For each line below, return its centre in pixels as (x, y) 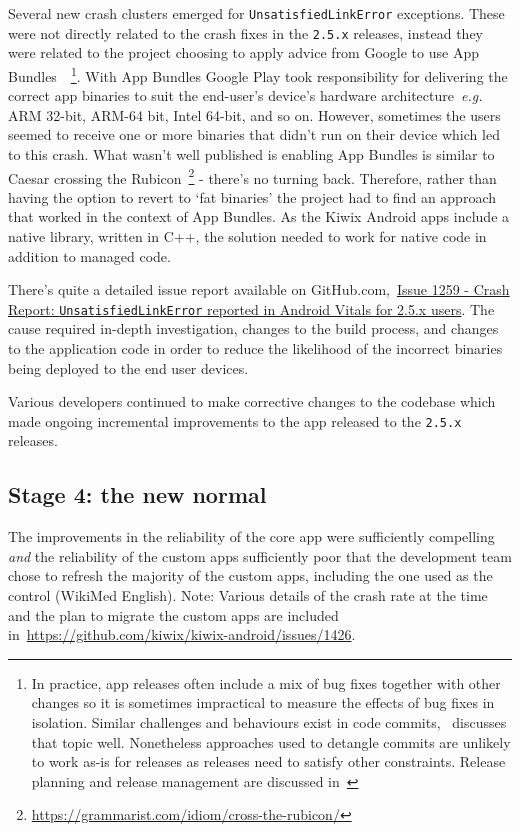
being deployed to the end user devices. (128, 367)
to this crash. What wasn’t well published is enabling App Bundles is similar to (251, 153)
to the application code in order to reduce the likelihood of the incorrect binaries (255, 348)
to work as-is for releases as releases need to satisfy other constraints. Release (268, 761)
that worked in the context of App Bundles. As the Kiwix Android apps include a (259, 216)
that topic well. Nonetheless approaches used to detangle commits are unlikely (271, 741)
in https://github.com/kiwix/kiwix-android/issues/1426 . (182, 634)
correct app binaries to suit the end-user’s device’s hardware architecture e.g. (245, 95)
